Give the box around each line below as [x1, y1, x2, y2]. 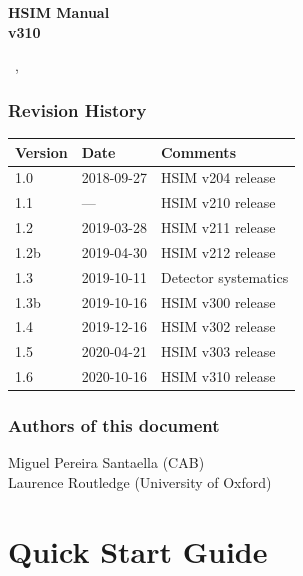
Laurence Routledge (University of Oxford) [8, 472, 272, 492]
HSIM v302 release [160, 316, 276, 337]
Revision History [8, 97, 147, 122]
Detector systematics [160, 266, 289, 287]
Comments [160, 141, 236, 162]
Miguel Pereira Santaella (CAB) [8, 452, 205, 473]
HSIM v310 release [160, 366, 276, 387]
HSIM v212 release [160, 241, 276, 262]
